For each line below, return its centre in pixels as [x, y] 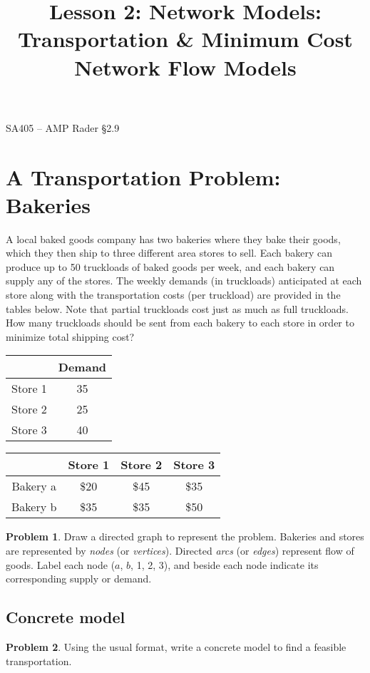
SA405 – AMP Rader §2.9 [63, 127]
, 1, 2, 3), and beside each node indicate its [225, 564]
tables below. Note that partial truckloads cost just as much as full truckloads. [177, 308]
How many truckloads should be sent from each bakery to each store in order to [180, 323]
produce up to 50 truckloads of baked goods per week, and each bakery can [170, 266]
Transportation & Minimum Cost [185, 39]
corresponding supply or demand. [79, 579]
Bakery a [34, 486]
